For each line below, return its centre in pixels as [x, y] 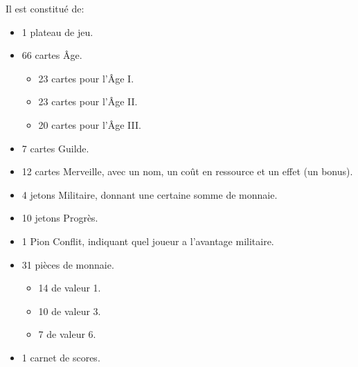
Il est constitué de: [45, 8]
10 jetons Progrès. [60, 218]
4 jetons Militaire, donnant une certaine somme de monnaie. [150, 194]
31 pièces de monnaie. [68, 264]
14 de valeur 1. [70, 288]
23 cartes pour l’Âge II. [88, 101]
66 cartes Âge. [52, 55]
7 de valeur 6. [67, 334]
